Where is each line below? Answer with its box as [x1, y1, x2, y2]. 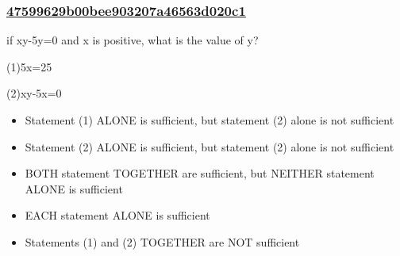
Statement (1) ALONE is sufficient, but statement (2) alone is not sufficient [25, 112, 394, 128]
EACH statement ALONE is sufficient [25, 207, 210, 224]
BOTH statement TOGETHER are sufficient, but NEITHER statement [25, 165, 375, 181]
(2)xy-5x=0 [6, 85, 62, 101]
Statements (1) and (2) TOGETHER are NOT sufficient [25, 233, 300, 250]
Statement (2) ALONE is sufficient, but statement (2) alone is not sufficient [25, 138, 394, 155]
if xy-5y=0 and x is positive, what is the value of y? [6, 32, 259, 48]
